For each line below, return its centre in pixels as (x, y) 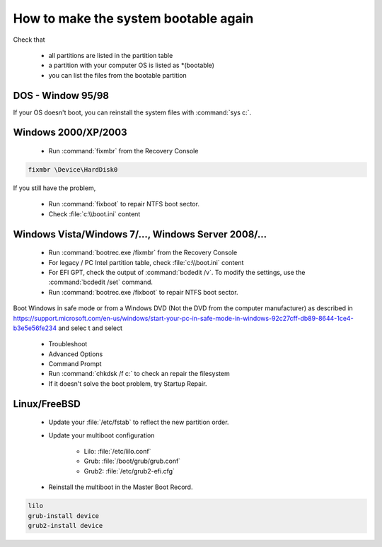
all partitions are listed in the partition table (111, 55)
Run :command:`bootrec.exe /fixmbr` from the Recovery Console (143, 253)
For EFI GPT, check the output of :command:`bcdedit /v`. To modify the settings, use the (177, 272)
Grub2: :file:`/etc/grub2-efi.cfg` (129, 471)
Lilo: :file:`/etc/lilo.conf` (117, 452)
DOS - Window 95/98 (61, 95)
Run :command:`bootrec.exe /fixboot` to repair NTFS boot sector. (143, 292)
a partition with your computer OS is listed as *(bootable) (132, 65)
